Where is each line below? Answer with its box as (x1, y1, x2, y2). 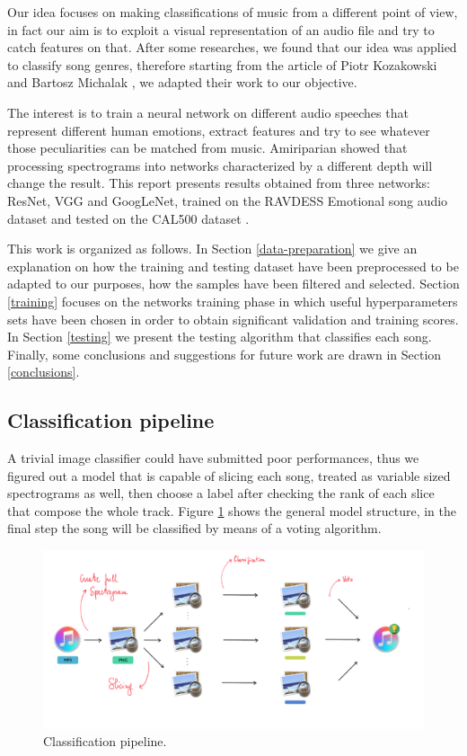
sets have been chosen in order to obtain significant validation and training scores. (7, 309, 459, 328)
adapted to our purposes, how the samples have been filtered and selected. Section (7, 274, 460, 293)
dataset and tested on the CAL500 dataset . (7, 209, 250, 227)
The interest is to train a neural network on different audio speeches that (7, 102, 409, 121)
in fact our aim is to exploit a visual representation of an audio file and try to (7, 20, 435, 39)
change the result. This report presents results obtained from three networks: (7, 173, 431, 192)
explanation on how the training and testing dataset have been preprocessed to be (7, 256, 459, 275)
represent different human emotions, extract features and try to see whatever (7, 120, 430, 139)
